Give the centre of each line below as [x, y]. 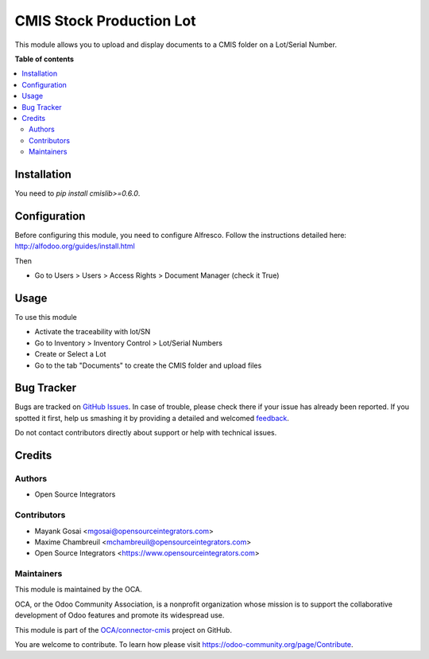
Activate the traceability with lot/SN [93, 332]
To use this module [46, 317]
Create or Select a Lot [70, 354]
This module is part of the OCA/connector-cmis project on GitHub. [123, 630]
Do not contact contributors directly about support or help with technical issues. [146, 433]
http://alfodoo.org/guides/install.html [75, 246]
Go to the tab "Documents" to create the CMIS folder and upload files [148, 365]
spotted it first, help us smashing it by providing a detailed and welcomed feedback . [152, 418]
